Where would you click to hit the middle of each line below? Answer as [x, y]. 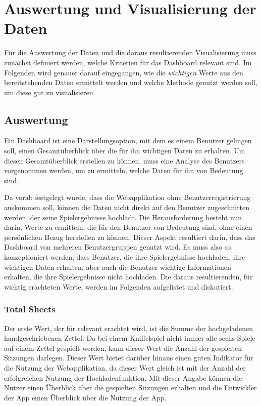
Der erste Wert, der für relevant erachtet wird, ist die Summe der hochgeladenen [129, 328]
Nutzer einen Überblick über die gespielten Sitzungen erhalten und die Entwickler [130, 388]
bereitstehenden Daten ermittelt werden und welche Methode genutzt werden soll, [131, 82]
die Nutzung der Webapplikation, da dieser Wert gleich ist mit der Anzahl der [125, 367]
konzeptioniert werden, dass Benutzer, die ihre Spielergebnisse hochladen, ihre [125, 257]
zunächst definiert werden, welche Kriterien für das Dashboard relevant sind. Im [128, 62]
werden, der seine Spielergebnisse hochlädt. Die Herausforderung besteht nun [123, 217]
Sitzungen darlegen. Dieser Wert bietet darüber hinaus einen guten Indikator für [129, 358]
